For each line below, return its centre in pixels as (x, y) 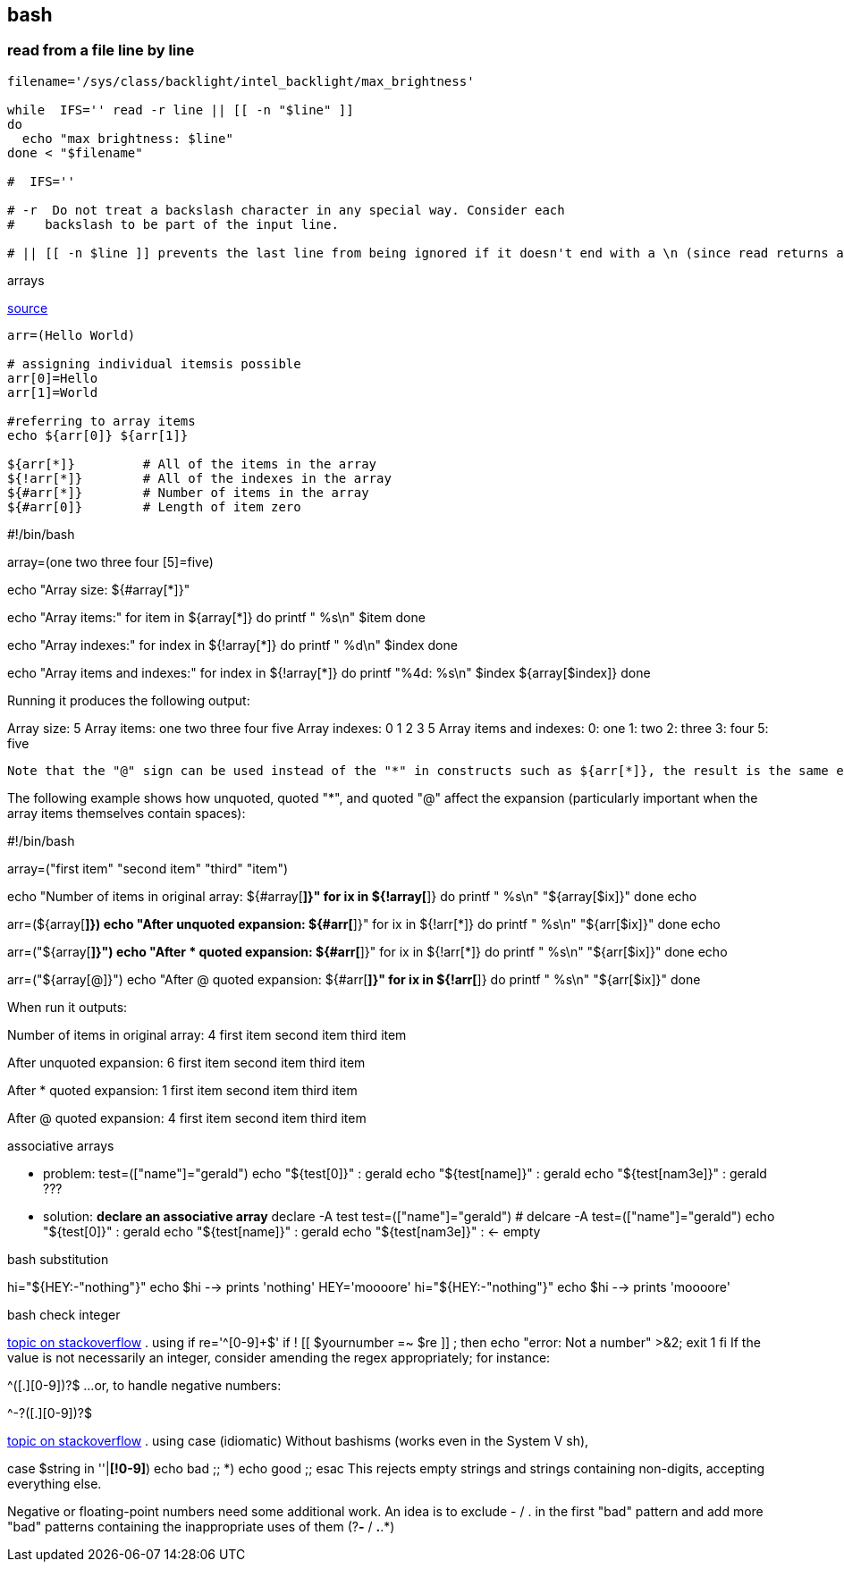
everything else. (55, 1483)
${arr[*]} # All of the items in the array (192, 464)
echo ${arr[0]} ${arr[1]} (98, 435)
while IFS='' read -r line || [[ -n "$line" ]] (181, 110)
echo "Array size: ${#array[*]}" (99, 589)
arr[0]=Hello (53, 378)
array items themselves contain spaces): (127, 813)
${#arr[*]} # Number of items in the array (188, 492)
